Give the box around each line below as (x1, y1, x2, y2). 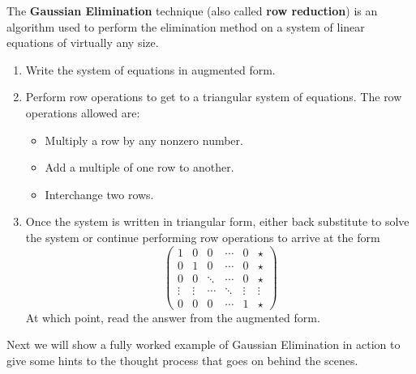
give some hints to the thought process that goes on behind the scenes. (6, 351, 358, 368)
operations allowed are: (25, 104, 140, 121)
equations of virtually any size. (6, 34, 159, 51)
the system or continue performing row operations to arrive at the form (25, 228, 380, 245)
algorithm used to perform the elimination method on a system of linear (6, 18, 365, 35)
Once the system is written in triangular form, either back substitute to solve (25, 213, 410, 230)
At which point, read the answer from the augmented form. (25, 308, 320, 325)
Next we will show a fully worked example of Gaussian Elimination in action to (6, 336, 401, 353)
